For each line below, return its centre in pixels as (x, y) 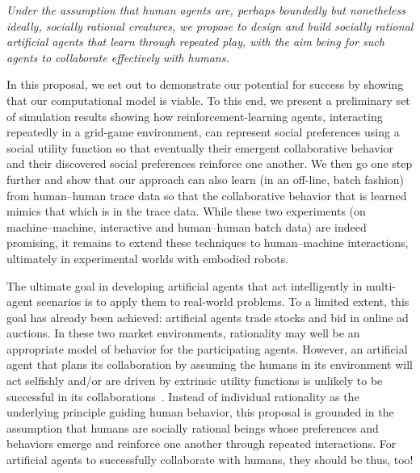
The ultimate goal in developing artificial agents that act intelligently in (185, 285)
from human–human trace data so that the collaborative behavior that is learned (207, 195)
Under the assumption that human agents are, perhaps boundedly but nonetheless (206, 10)
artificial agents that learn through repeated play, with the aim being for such (195, 42)
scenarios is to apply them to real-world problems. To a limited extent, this (223, 301)
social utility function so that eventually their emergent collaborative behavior (200, 147)
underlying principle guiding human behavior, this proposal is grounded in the (200, 412)
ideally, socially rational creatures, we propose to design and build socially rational (210, 25)
